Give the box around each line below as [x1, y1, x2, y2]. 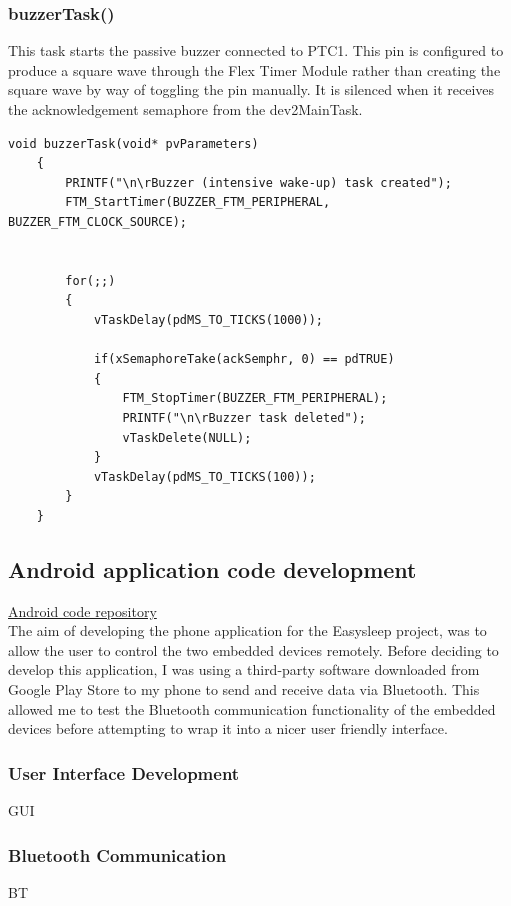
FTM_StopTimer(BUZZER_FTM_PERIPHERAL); [122, 391, 388, 406]
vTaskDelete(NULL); [122, 430, 252, 445]
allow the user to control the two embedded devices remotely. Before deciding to [8, 639, 499, 660]
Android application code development [8, 553, 417, 584]
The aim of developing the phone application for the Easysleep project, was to [8, 620, 487, 641]
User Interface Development [8, 760, 240, 785]
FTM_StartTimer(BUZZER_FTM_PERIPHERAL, [65, 195, 331, 210]
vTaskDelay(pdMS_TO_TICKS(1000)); [93, 312, 323, 327]
